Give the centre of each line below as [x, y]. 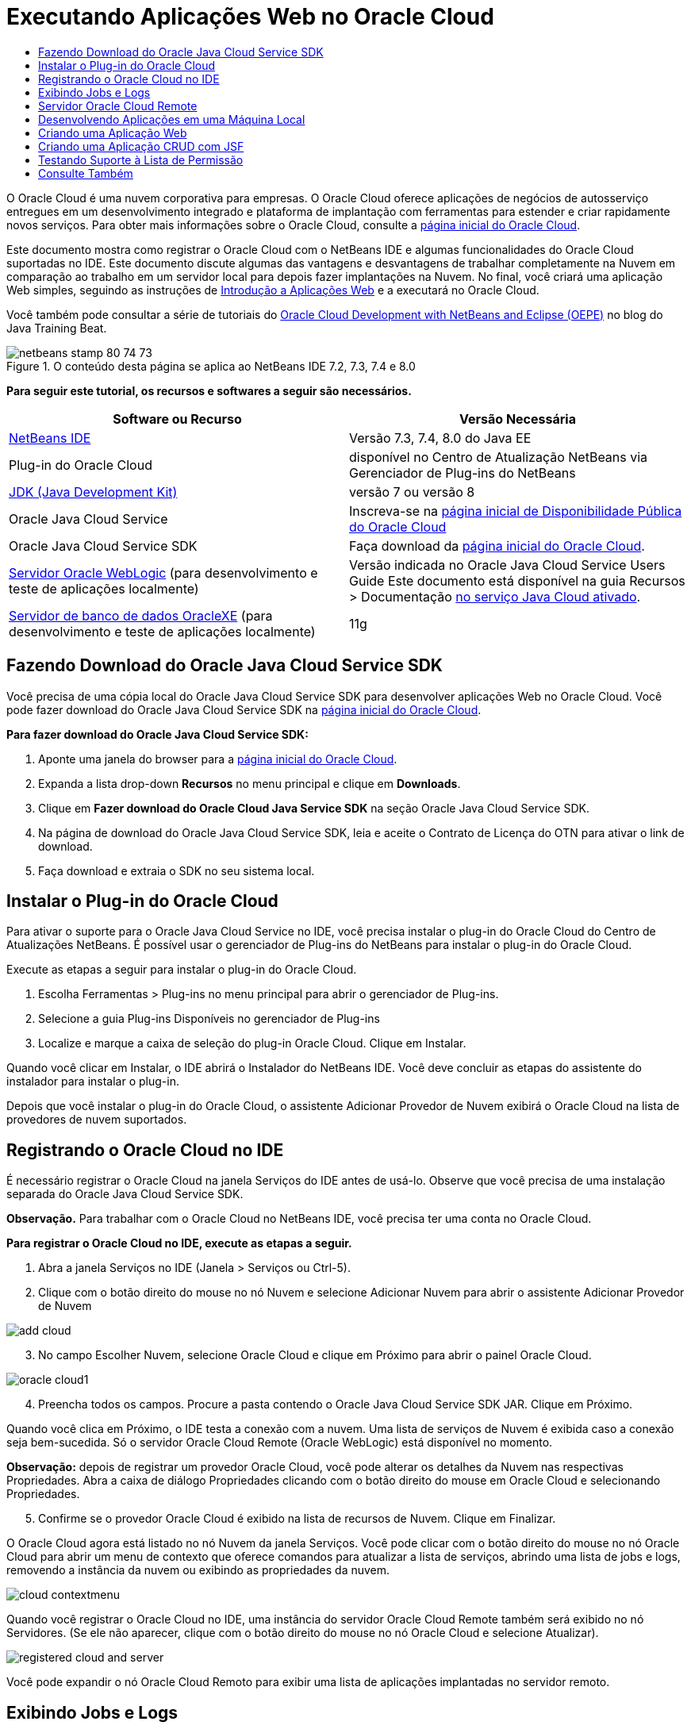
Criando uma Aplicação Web [113, 133]
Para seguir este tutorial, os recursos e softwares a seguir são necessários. [209, 390]
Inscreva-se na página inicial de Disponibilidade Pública [516, 511]
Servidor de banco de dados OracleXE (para [141, 615]
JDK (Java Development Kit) [93, 492]
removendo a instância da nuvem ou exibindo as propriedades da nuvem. [198, 1570]
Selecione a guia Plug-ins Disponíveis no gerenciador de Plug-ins [209, 1019]
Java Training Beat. [57, 328]
